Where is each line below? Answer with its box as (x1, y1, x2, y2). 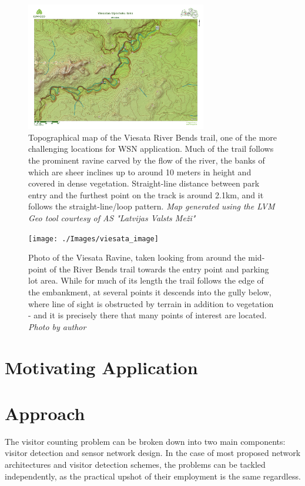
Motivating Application (5, 355, 198, 379)
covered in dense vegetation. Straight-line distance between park (28, 177, 260, 189)
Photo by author (28, 320, 86, 332)
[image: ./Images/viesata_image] (28, 234, 159, 243)
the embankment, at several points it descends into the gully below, (28, 285, 272, 298)
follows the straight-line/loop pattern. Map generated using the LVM (28, 200, 275, 212)
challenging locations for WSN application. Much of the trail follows (28, 142, 274, 155)
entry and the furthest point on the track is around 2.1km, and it (28, 188, 264, 201)
